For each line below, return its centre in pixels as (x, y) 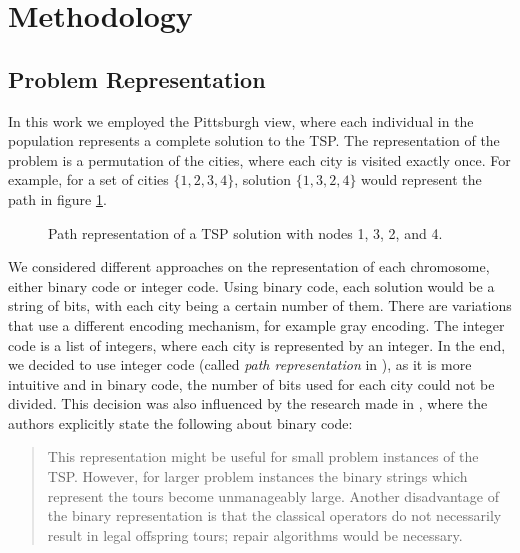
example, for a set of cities (88, 179)
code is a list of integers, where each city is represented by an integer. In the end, (257, 344)
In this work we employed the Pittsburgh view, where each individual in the (241, 120)
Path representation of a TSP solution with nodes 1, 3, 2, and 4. (245, 232)
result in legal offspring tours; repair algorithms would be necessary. (255, 534)
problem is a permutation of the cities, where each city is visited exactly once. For (259, 159)
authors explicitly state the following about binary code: (180, 422)
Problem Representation (137, 78)
